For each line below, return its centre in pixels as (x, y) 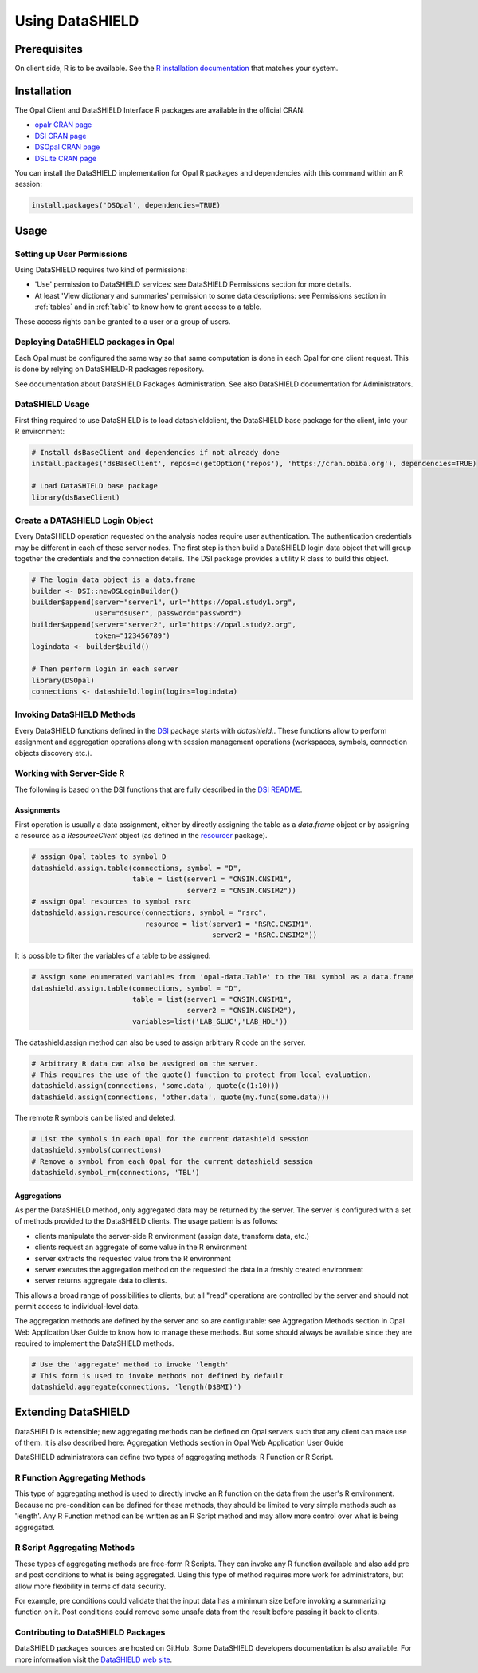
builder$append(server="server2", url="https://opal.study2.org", (164, 624)
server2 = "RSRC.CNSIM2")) (265, 935)
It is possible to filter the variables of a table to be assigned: (113, 956)
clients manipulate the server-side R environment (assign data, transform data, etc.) (172, 1236)
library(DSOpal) (63, 680)
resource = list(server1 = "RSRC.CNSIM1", (229, 924)
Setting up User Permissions (71, 254)
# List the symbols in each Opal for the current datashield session (170, 1139)
